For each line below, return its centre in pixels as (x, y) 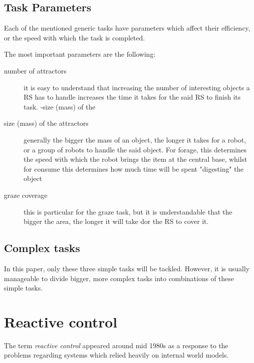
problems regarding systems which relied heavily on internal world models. (116, 355)
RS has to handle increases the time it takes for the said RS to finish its (132, 97)
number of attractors (35, 70)
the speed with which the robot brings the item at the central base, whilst (135, 159)
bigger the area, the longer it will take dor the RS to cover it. (116, 221)
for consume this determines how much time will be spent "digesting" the (134, 168)
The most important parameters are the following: (80, 54)
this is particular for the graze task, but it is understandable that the (128, 211)
